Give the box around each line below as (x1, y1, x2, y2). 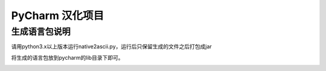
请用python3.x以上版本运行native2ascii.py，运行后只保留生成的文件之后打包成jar (11, 43, 213, 50)
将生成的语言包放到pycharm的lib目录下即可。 (11, 54, 124, 61)
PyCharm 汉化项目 (11, 9, 104, 22)
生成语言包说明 (11, 26, 71, 37)
